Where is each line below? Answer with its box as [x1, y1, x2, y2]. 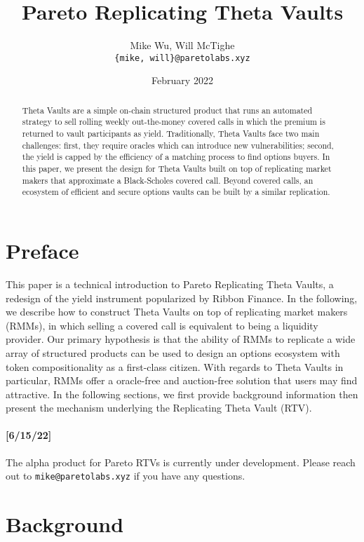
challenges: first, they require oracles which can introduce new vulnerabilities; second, [22, 139, 334, 151]
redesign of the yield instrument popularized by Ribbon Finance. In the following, [6, 290, 358, 305]
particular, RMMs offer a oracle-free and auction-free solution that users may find [6, 373, 358, 388]
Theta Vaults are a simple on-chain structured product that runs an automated [22, 104, 313, 116]
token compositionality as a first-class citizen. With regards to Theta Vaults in [6, 359, 344, 374]
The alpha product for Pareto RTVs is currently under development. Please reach [6, 454, 356, 469]
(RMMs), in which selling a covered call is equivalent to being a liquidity [6, 318, 318, 332]
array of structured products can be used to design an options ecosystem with [6, 345, 340, 360]
